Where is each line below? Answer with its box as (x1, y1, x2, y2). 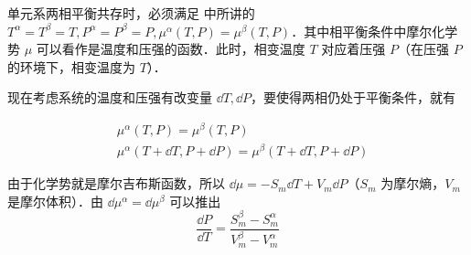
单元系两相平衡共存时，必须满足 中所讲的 (7, 4, 255, 22)
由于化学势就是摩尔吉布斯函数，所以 (7, 174, 225, 193)
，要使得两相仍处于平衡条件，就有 (251, 88, 456, 107)
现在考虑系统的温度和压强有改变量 (7, 88, 212, 107)
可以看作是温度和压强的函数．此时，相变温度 (36, 39, 305, 58)
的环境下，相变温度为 (7, 57, 135, 76)
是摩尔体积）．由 (7, 191, 103, 210)
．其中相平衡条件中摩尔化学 (291, 21, 458, 40)
